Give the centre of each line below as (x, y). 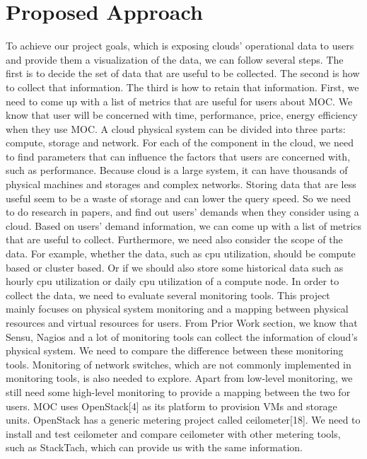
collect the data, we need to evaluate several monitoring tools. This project (168, 295)
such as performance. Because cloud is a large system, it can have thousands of (177, 170)
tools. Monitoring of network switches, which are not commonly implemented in (179, 364)
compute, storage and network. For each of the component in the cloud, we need (180, 143)
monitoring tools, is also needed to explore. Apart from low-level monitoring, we (179, 378)
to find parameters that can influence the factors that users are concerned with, (178, 156)
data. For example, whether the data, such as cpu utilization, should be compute (181, 254)
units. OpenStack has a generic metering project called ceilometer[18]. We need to (183, 420)
